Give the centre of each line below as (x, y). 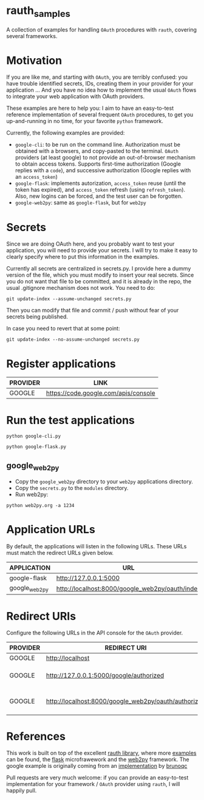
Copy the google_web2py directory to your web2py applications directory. (104, 482)
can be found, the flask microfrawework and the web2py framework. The (98, 759)
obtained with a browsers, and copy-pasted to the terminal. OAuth (97, 151)
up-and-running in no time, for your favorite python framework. (85, 121)
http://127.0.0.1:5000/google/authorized (105, 676)
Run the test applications (71, 420)
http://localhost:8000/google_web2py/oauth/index (128, 588)
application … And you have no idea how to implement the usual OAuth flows (101, 90)
